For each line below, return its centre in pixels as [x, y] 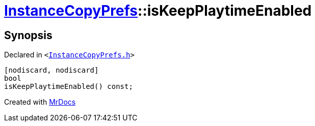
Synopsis [28, 35]
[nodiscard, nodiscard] [51, 70]
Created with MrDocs [40, 102]
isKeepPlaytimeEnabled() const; [69, 87]
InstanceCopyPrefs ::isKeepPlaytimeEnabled [158, 11]
